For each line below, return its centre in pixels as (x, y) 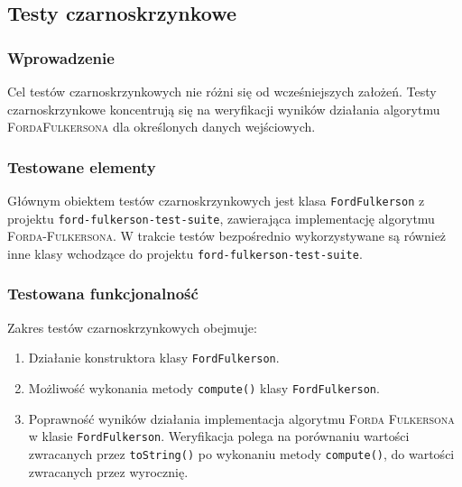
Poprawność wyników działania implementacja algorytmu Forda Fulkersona (241, 418)
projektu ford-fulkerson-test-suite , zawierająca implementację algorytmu (221, 218)
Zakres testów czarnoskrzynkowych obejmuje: (132, 327)
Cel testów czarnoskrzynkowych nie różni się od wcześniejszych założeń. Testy (222, 91)
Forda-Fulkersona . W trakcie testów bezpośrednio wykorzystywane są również (227, 236)
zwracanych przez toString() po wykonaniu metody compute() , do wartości (241, 453)
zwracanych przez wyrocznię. (108, 471)
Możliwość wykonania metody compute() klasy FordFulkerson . (204, 388)
